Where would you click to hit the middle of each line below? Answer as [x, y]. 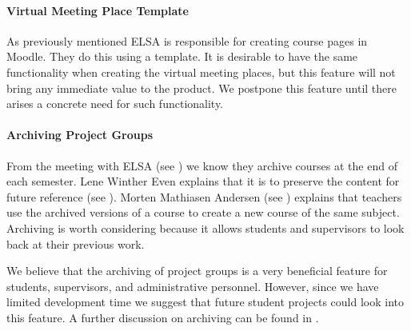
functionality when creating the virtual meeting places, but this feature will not [201, 72]
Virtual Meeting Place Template [98, 10]
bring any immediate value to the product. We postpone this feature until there [202, 88]
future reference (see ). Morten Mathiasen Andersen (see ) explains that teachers [204, 196]
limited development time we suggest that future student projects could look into [205, 302]
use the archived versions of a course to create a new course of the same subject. [203, 212]
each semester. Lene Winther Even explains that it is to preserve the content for [203, 181]
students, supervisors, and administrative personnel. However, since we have [193, 286]
